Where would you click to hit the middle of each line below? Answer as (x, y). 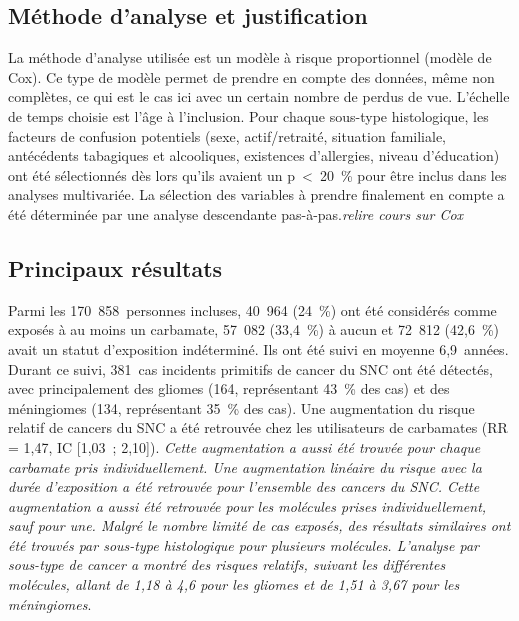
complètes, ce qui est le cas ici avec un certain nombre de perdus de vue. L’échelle (259, 96)
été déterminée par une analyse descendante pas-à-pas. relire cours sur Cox (236, 213)
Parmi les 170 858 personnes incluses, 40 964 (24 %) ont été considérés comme (252, 309)
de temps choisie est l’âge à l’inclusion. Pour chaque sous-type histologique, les (248, 115)
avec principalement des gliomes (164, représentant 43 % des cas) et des (229, 388)
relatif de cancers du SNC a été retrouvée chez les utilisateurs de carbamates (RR (258, 427)
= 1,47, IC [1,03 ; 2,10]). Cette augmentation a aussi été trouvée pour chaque (244, 446)
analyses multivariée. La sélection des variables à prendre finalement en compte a (256, 194)
